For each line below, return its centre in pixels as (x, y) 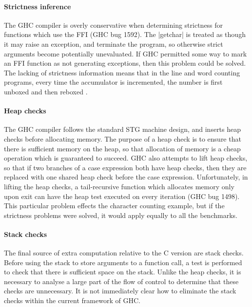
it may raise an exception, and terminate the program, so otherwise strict (114, 44)
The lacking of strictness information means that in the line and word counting (122, 72)
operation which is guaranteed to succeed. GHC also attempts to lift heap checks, (126, 158)
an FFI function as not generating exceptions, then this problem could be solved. (125, 63)
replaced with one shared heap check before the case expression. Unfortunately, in (126, 177)
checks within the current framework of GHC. (72, 300)
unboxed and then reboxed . (46, 91)
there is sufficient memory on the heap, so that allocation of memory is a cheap (122, 148)
